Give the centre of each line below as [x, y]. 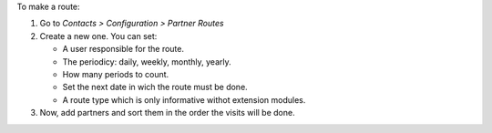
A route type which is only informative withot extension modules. [184, 99]
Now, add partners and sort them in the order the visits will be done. [167, 113]
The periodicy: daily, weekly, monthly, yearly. [147, 61]
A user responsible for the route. [123, 49]
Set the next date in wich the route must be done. [155, 87]
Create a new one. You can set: [98, 36]
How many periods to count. [116, 74]
